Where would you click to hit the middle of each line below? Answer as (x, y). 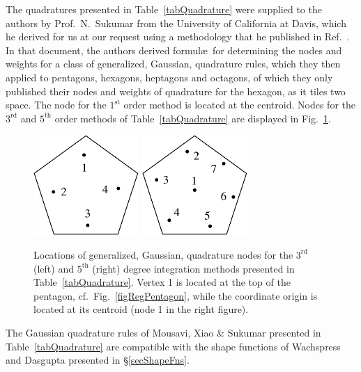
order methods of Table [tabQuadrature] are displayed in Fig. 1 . (193, 118)
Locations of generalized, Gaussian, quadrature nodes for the (163, 254)
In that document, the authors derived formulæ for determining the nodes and (174, 50)
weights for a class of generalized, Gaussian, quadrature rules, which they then (173, 64)
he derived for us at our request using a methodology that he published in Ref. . (178, 37)
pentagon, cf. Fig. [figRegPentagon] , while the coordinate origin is (176, 295)
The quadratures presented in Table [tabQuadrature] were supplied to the (164, 9)
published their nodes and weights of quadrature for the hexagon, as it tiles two (176, 91)
